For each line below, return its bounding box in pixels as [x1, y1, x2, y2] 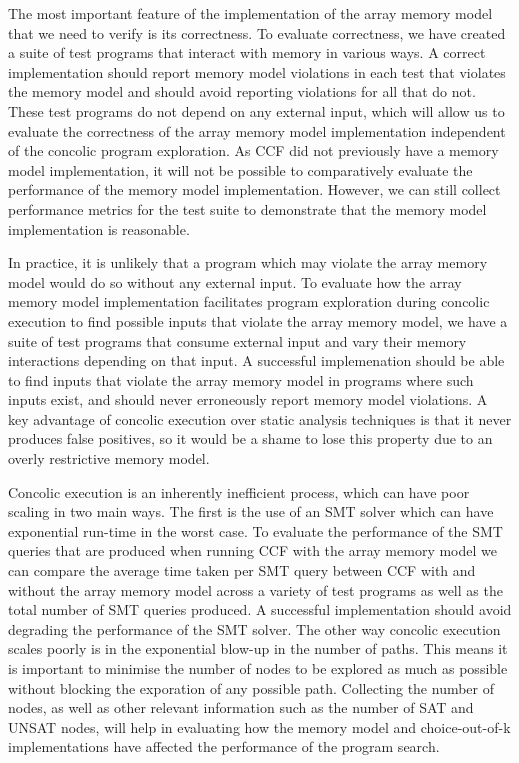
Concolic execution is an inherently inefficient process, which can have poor [8, 481, 470, 502]
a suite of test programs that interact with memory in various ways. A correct [8, 42, 486, 63]
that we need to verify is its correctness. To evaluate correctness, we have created [8, 22, 506, 43]
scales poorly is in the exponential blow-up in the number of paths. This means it [8, 638, 508, 659]
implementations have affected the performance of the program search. [8, 736, 440, 757]
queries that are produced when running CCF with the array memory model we [8, 540, 497, 561]
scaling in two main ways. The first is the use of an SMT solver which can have [8, 501, 494, 522]
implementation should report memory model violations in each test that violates [8, 61, 506, 82]
